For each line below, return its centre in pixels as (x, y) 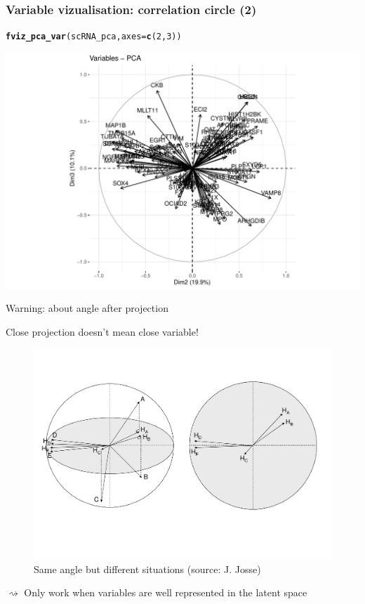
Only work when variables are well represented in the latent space (166, 592)
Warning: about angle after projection (87, 308)
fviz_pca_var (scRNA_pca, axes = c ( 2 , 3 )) (94, 37)
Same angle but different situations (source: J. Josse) (147, 569)
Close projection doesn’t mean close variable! (102, 331)
